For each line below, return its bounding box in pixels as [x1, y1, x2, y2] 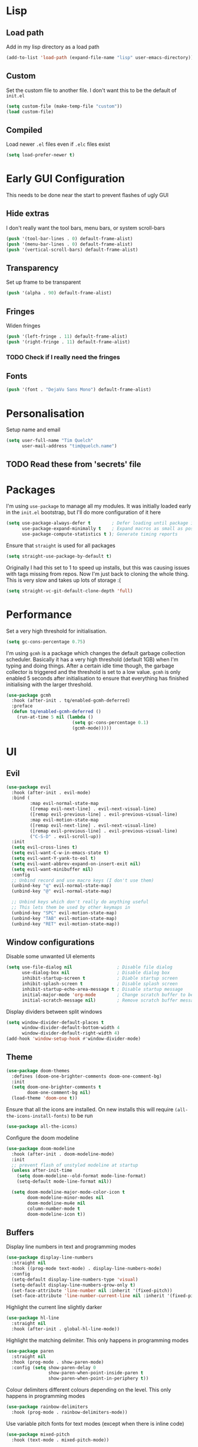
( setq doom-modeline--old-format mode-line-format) [16, 1173, 146, 1179]
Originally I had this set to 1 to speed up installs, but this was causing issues [6, 564, 190, 571]
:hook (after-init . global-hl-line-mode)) [11, 1326, 120, 1332]
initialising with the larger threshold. [6, 680, 93, 688]
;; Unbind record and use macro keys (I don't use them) [11, 878, 154, 883]
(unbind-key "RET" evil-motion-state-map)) [11, 921, 120, 927]
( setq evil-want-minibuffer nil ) [11, 866, 94, 872]
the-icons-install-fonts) [6, 1114, 70, 1119]
